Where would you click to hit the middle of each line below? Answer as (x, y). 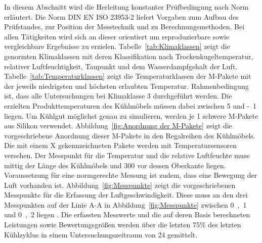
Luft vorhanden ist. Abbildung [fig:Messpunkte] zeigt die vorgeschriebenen (120, 185)
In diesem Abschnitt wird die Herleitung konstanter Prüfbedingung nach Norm (126, 7)
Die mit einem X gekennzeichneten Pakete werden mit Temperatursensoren (120, 145)
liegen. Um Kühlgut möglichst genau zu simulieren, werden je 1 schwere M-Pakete (131, 115)
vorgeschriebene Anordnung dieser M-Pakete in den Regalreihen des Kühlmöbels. (130, 135)
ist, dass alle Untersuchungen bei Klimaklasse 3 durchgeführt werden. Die (118, 96)
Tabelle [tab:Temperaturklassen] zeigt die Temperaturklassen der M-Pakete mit (128, 76)
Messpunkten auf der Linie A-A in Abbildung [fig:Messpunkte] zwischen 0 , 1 (125, 204)
